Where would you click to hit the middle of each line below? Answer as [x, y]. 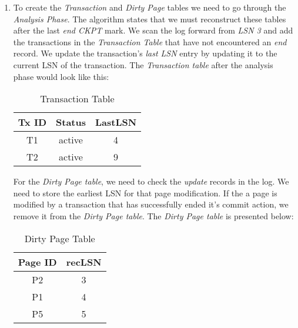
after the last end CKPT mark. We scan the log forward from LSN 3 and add [153, 30]
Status [71, 122]
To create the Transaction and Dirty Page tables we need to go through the [150, 7]
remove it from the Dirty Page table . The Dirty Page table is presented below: [153, 215]
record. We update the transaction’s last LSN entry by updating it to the [145, 53]
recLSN [84, 262]
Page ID [37, 262]
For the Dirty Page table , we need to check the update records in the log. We [151, 181]
